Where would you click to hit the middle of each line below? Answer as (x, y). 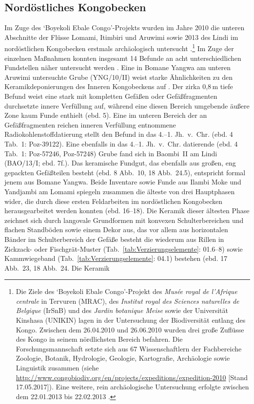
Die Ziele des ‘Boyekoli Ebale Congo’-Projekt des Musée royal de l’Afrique (127, 291)
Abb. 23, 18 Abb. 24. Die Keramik (57, 267)
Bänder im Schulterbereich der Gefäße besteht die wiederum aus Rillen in (114, 239)
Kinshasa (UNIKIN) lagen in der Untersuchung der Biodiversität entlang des (131, 320)
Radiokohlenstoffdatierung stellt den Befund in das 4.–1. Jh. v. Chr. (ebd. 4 (119, 134)
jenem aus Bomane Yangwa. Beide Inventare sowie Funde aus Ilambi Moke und (123, 182)
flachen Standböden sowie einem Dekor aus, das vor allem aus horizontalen (116, 230)
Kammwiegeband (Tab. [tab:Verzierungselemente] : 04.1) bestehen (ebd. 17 (116, 258)
